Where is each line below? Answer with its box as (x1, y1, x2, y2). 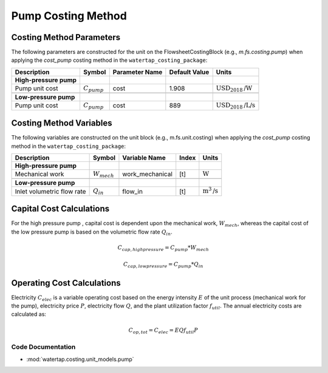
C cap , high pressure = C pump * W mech (117, 244, 210, 252)
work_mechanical (122, 170, 173, 178)
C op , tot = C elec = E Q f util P (128, 326, 199, 335)
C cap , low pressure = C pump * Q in (123, 261, 203, 269)
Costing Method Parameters (11, 32, 121, 42)
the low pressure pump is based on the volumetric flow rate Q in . (11, 228, 173, 237)
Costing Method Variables (11, 118, 112, 129)
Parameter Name (112, 67, 163, 76)
